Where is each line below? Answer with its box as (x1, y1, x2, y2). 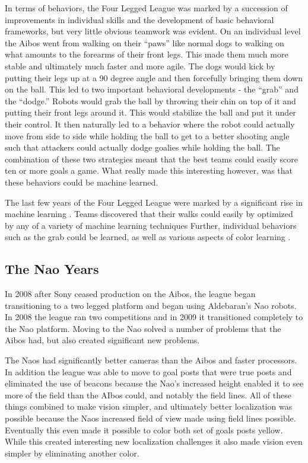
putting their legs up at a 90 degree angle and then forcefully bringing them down (5, 71, 303, 84)
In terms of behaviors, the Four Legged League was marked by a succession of (5, 2, 288, 14)
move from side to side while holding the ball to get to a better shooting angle (5, 129, 290, 142)
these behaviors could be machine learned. (5, 175, 158, 188)
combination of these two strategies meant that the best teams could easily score (5, 152, 299, 165)
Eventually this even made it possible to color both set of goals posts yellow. (5, 423, 283, 436)
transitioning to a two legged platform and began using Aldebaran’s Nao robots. (5, 299, 297, 311)
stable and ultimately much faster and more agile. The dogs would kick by (5, 59, 275, 72)
